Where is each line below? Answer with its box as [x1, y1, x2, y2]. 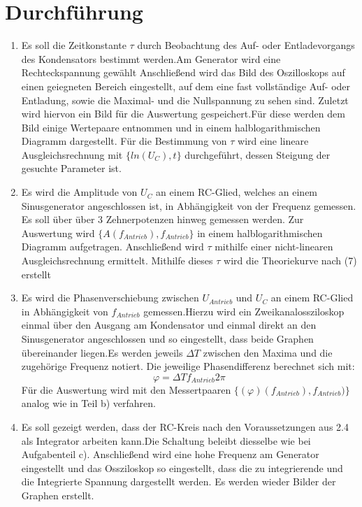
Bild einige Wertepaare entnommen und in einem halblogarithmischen [21, 120, 321, 134]
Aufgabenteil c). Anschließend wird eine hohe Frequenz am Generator [21, 447, 319, 462]
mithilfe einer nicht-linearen [215, 239, 333, 254]
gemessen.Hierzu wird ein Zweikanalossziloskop [143, 304, 345, 318]
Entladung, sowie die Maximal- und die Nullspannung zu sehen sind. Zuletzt [21, 92, 349, 107]
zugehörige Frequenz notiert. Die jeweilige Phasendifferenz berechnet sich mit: [21, 359, 355, 373]
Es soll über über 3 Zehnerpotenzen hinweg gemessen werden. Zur [21, 212, 304, 227]
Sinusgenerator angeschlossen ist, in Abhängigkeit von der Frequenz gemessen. [21, 198, 356, 213]
